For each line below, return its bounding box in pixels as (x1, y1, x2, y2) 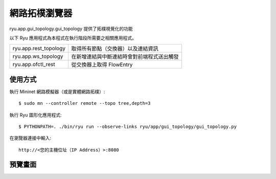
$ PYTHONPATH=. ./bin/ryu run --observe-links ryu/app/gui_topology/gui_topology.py (18, 124, 237, 130)
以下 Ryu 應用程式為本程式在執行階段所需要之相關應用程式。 (9, 35, 137, 41)
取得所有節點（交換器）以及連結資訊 (71, 45, 158, 52)
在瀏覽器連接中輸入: (9, 135, 52, 141)
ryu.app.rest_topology (12, 45, 66, 52)
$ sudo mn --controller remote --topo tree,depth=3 (18, 100, 151, 106)
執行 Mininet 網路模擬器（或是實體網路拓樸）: (9, 88, 105, 95)
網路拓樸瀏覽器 (9, 8, 73, 19)
